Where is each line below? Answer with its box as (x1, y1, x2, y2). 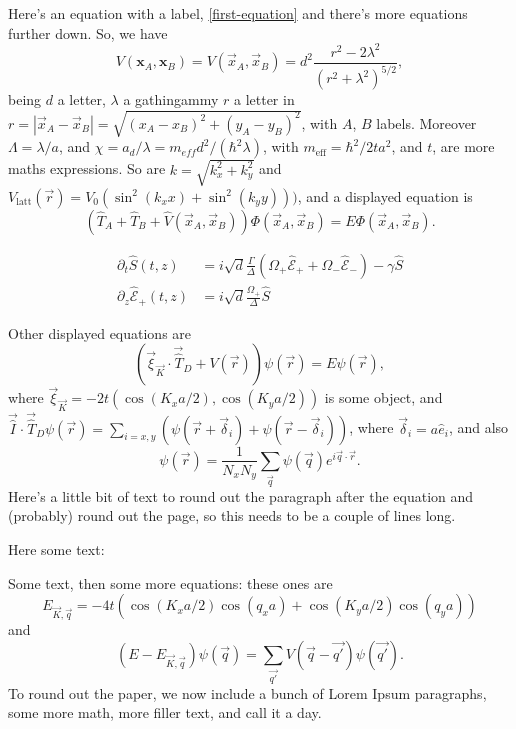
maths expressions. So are (8, 158, 166, 179)
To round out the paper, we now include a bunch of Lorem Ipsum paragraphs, (8, 682, 487, 703)
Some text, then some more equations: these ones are (8, 572, 333, 593)
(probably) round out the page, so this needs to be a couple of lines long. (8, 505, 456, 526)
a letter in (233, 89, 295, 110)
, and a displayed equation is (297, 185, 473, 206)
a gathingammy (123, 89, 219, 110)
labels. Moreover (376, 112, 477, 133)
